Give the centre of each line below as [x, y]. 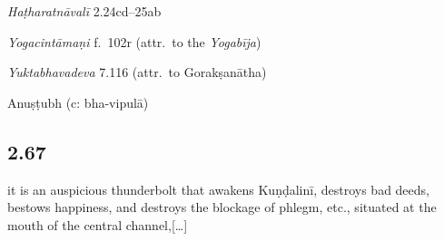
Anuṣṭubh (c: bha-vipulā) [78, 102]
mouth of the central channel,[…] [98, 224]
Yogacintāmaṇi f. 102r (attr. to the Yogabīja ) [134, 41]
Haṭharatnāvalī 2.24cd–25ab [84, 11]
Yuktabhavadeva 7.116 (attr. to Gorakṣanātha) [137, 72]
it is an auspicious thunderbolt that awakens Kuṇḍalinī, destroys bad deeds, [218, 189]
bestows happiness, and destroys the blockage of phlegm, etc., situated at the [222, 207]
